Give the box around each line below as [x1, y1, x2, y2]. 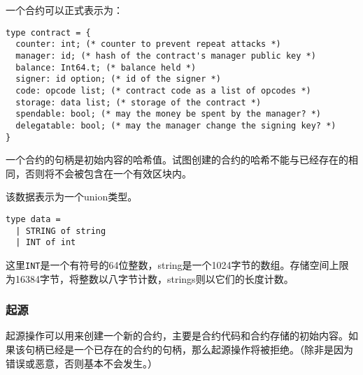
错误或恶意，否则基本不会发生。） [6, 355, 157, 370]
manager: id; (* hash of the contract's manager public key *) [15, 50, 316, 61]
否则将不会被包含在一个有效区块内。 [24, 166, 192, 180]
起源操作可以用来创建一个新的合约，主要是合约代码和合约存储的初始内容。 [6, 328, 348, 343]
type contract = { [6, 27, 91, 38]
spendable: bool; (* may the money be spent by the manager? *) [15, 109, 322, 119]
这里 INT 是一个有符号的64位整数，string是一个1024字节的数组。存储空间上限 [6, 257, 349, 272]
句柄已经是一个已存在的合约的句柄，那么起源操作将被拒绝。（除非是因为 [24, 341, 353, 356]
